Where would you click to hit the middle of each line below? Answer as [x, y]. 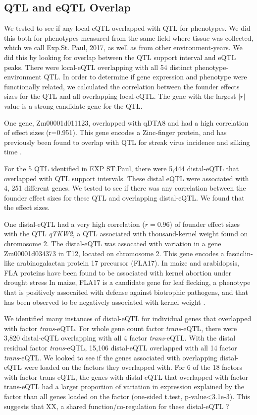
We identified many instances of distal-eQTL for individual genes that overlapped [128, 318]
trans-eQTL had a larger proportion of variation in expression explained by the [124, 386]
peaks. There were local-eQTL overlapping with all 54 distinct [98, 67]
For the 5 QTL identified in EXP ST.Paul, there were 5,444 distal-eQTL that [122, 168]
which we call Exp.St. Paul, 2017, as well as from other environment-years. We [123, 47]
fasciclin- [240, 253]
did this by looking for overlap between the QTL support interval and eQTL [120, 57]
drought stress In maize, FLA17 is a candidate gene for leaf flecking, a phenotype [127, 282]
